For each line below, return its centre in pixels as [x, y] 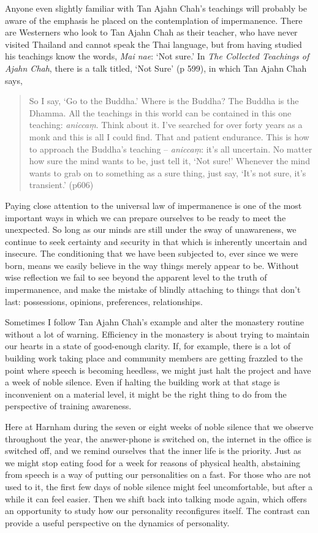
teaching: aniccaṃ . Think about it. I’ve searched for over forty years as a [166, 125]
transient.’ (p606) [61, 185]
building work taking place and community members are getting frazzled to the [154, 358]
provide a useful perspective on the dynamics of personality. [117, 522]
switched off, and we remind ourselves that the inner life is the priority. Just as [153, 451]
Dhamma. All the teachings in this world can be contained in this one [160, 112]
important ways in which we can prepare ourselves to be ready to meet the [146, 217]
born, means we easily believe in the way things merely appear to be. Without [152, 265]
